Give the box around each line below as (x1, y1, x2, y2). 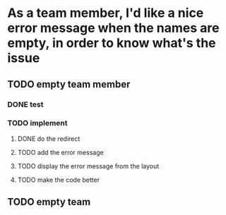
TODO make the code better (17, 175, 100, 184)
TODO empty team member (7, 78, 131, 90)
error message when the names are (7, 20, 220, 36)
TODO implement (7, 118, 69, 128)
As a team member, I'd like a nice (7, 5, 204, 21)
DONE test (7, 99, 44, 109)
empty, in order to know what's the (7, 35, 216, 51)
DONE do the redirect (17, 134, 81, 143)
